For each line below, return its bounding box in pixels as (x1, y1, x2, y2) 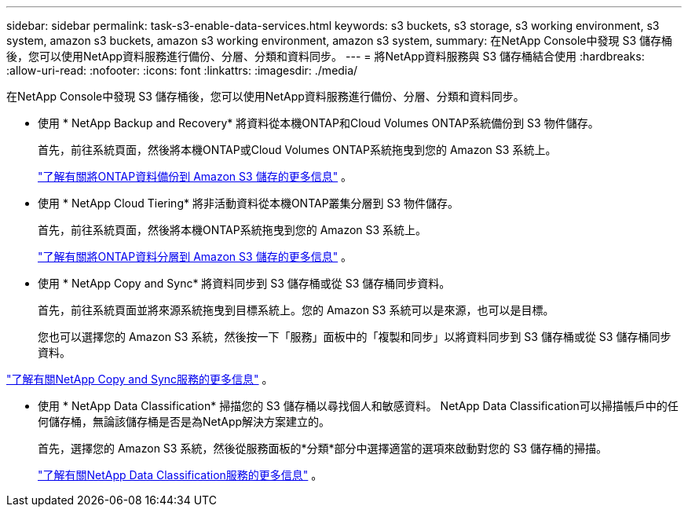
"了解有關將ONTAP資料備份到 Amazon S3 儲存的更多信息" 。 (38, 170, 353, 183)
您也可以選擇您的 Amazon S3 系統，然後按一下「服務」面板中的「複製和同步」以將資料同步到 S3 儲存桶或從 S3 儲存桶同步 (38, 330, 672, 343)
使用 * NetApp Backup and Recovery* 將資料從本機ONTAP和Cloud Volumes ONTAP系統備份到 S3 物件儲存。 (38, 116, 599, 130)
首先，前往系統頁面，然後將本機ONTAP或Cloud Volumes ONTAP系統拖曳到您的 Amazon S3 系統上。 (38, 143, 557, 156)
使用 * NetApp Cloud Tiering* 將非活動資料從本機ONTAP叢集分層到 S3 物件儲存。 (38, 196, 459, 210)
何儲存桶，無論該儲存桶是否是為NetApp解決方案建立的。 (38, 415, 331, 428)
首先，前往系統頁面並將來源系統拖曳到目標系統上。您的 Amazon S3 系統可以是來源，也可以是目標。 (38, 303, 554, 317)
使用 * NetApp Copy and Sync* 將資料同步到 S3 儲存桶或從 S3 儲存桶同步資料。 (38, 277, 451, 290)
